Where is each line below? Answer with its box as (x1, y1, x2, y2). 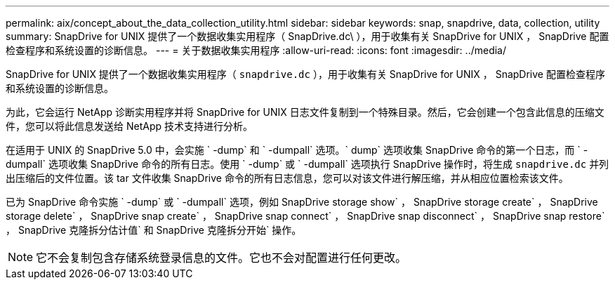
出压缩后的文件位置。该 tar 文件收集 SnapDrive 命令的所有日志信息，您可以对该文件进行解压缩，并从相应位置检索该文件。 (6, 172, 569, 184)
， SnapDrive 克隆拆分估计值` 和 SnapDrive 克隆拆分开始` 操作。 (6, 224, 302, 236)
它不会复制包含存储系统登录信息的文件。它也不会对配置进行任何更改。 (36, 251, 407, 265)
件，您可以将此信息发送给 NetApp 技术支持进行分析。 (6, 120, 253, 132)
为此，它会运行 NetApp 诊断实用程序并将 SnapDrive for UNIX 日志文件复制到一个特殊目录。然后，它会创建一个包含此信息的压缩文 (6, 106, 604, 118)
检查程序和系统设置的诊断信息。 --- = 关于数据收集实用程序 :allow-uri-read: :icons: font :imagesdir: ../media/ (6, 44, 507, 56)
